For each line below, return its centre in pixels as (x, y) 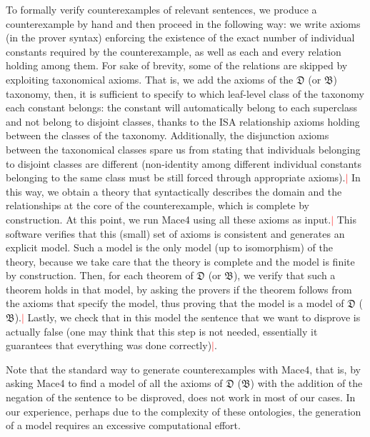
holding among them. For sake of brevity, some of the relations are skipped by (177, 65)
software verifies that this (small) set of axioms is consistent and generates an (175, 233)
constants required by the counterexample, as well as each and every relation (174, 51)
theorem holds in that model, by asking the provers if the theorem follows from (179, 289)
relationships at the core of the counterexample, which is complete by (157, 205)
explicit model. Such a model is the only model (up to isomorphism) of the (169, 247)
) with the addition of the (306, 383)
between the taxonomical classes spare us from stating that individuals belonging (183, 149)
